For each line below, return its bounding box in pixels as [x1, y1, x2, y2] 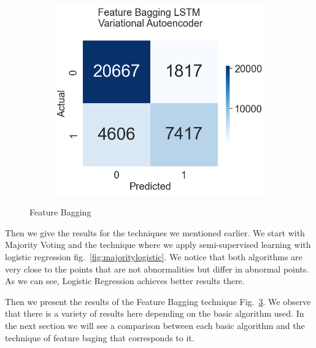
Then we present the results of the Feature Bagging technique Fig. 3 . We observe [5, 295, 311, 307]
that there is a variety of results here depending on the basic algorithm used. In [5, 307, 304, 320]
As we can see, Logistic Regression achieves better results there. [5, 274, 245, 287]
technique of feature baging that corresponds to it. [5, 331, 195, 344]
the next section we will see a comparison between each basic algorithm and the [5, 319, 305, 331]
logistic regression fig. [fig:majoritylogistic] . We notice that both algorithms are [5, 250, 303, 263]
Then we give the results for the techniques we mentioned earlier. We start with [5, 226, 305, 239]
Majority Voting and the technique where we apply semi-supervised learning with [5, 238, 311, 251]
